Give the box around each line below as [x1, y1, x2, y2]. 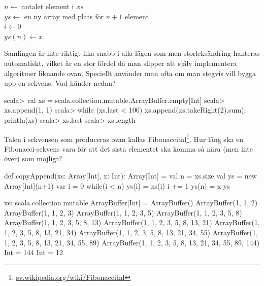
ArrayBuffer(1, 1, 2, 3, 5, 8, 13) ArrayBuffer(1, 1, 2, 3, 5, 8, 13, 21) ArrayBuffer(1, [4, 217, 260, 228]
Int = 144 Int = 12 [4, 247, 63, 258]
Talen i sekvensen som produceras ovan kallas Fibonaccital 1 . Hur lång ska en [4, 132, 243, 144]
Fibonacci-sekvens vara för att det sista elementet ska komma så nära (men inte [4, 143, 253, 154]
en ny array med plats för [24, 11, 104, 21]
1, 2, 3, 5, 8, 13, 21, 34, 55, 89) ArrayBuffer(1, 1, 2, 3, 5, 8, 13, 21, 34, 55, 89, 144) [4, 237, 260, 247]
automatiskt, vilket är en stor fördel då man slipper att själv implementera [4, 57, 237, 68]
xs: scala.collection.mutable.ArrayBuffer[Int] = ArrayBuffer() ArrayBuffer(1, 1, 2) [4, 197, 258, 208]
